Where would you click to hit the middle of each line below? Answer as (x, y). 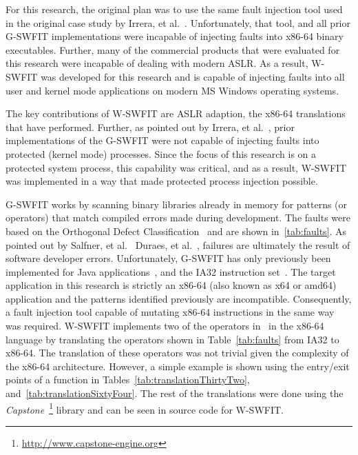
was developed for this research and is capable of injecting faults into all (193, 76)
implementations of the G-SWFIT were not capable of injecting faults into (162, 140)
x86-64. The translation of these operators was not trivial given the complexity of (177, 353)
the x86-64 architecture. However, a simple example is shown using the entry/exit (178, 366)
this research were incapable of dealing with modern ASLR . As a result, (157, 63)
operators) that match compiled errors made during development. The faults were (178, 218)
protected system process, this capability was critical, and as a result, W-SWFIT (176, 167)
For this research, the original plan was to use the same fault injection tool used (174, 9)
